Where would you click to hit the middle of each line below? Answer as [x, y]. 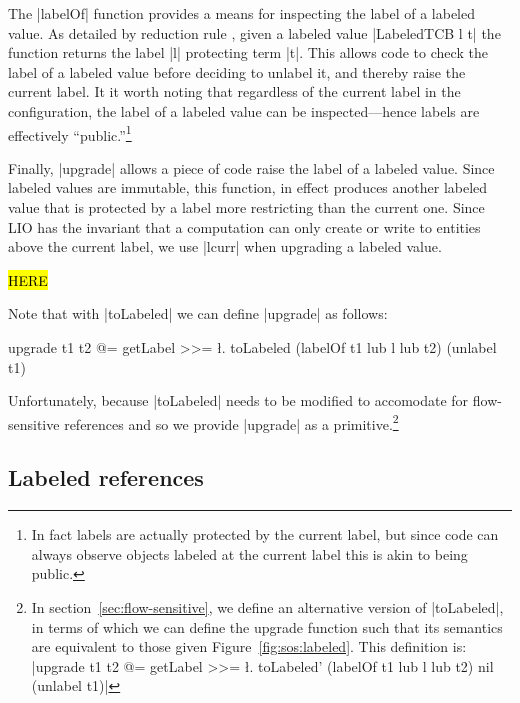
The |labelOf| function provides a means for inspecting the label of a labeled [242, 13]
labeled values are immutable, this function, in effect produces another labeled [248, 187]
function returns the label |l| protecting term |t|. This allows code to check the [248, 52]
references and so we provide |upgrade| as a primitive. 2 [231, 422]
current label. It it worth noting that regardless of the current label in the [234, 91]
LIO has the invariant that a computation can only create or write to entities [244, 226]
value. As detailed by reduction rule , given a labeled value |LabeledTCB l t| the [254, 32]
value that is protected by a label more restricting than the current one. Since [246, 207]
